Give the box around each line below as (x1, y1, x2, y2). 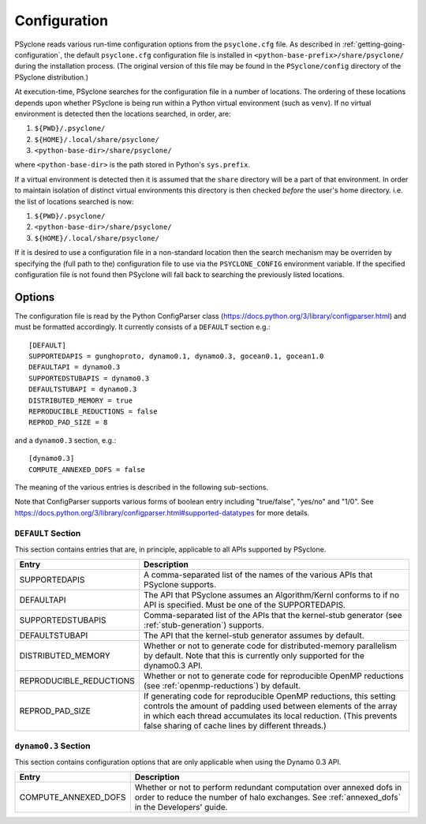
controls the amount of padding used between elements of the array (143, 701, 398, 712)
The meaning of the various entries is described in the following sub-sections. (14, 482, 268, 492)
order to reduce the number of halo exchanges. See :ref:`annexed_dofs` (134, 792, 402, 803)
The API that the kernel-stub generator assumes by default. (143, 630, 364, 641)
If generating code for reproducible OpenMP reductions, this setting (143, 691, 396, 702)
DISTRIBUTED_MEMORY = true (28, 395, 133, 405)
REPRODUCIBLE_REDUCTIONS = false (28, 407, 158, 416)
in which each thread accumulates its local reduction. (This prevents (143, 710, 398, 721)
